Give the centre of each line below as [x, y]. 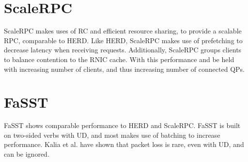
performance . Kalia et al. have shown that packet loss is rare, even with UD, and [124, 144]
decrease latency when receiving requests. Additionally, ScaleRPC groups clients [123, 50]
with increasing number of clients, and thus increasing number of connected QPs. [124, 69]
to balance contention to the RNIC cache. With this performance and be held [119, 59]
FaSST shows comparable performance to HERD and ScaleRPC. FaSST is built [122, 125]
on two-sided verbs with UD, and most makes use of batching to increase [112, 135]
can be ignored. [27, 154]
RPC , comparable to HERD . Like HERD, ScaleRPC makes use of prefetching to [123, 40]
